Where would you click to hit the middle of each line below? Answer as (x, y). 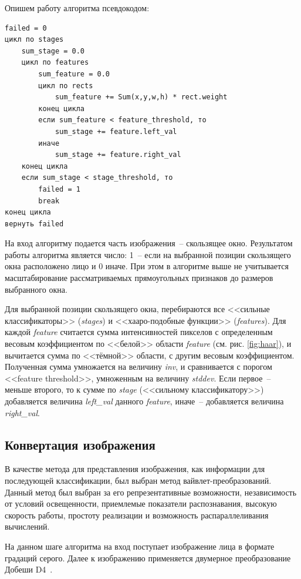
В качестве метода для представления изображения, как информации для (135, 469)
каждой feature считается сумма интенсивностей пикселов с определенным (139, 332)
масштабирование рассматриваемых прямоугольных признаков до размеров (139, 278)
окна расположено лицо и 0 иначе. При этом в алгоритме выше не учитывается (147, 266)
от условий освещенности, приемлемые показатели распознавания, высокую (141, 503)
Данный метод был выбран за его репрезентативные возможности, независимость (151, 492)
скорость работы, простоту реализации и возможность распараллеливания (137, 515)
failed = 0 (26, 28)
